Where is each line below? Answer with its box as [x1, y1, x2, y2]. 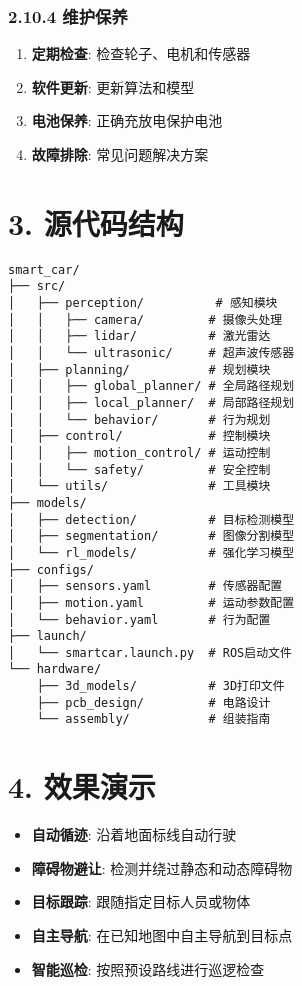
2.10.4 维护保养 [8, 3, 128, 28]
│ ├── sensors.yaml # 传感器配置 [8, 579, 283, 594]
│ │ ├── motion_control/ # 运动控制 [8, 445, 271, 460]
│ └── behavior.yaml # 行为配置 [8, 612, 271, 627]
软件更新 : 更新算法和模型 [31, 76, 195, 97]
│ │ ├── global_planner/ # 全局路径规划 [8, 379, 295, 394]
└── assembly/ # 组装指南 [36, 712, 271, 727]
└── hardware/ [8, 662, 102, 677]
